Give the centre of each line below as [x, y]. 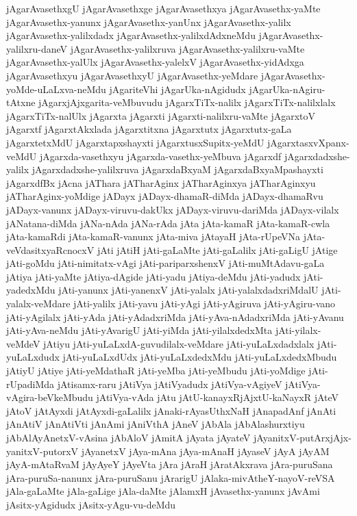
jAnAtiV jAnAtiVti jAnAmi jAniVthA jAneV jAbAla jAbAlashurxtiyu [156, 424]
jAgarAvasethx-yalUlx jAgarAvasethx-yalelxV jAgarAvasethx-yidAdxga [155, 62]
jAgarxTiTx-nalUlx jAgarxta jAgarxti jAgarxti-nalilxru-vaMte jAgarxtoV [161, 115]
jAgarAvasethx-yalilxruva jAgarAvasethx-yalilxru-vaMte [187, 48]
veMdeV [23, 343]
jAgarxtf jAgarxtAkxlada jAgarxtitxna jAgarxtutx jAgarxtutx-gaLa [149, 129]
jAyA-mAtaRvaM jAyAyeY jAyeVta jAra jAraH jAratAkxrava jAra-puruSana [170, 464]
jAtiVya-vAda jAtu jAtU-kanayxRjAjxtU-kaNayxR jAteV [218, 397]
